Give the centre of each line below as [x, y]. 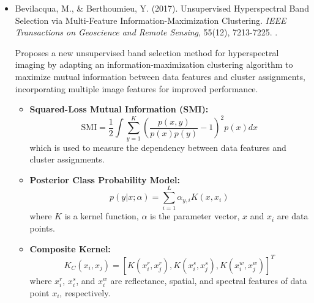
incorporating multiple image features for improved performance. [136, 88]
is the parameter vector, [195, 216]
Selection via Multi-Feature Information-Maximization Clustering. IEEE [151, 20]
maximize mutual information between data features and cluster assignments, [160, 76]
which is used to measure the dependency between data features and [158, 147]
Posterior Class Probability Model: [105, 179]
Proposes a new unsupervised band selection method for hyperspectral [147, 52]
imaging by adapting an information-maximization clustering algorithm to [154, 64]
